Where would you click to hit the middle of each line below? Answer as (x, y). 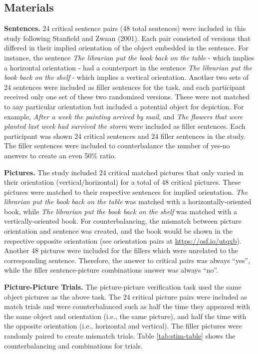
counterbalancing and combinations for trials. (73, 345)
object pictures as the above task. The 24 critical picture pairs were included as (126, 296)
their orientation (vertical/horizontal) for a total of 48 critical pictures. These (123, 182)
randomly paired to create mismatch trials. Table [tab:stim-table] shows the (120, 336)
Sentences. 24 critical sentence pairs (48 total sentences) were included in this (125, 28)
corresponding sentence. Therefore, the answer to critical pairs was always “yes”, (127, 260)
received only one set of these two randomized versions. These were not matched (127, 97)
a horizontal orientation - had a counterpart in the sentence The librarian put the (128, 67)
